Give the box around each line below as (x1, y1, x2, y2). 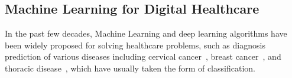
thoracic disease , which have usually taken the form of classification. (5, 61, 255, 74)
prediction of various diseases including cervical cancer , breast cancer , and (5, 50, 281, 63)
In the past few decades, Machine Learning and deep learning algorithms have (5, 27, 287, 40)
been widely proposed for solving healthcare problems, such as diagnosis (5, 38, 265, 51)
